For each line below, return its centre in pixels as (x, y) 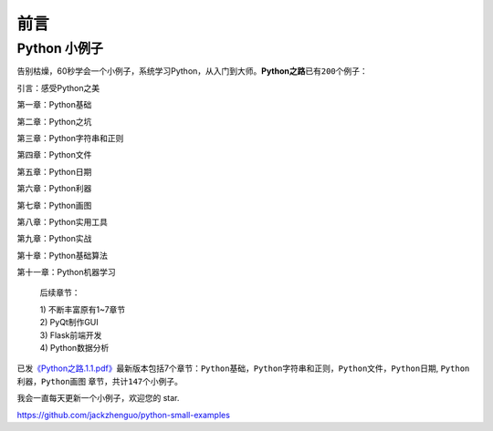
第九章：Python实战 (54, 239)
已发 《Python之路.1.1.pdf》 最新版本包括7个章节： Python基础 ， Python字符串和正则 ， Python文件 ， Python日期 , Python (243, 368)
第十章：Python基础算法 (63, 255)
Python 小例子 (60, 48)
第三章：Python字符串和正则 (70, 138)
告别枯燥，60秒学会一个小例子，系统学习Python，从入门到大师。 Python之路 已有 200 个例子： (193, 71)
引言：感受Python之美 (58, 87)
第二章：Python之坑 (54, 121)
